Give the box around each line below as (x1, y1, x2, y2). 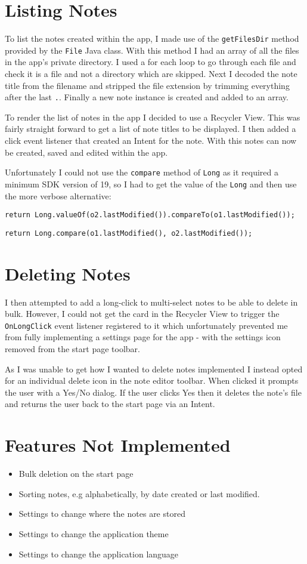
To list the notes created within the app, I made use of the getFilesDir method (5, 32, 299, 45)
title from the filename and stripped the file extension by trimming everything (5, 79, 290, 91)
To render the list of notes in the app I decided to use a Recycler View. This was (5, 110, 300, 123)
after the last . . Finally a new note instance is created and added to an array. (5, 91, 289, 103)
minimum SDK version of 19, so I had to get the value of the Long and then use (5, 177, 297, 190)
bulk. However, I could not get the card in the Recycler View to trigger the (5, 307, 280, 320)
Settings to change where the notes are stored (18, 507, 185, 520)
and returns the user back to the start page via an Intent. (5, 397, 215, 410)
